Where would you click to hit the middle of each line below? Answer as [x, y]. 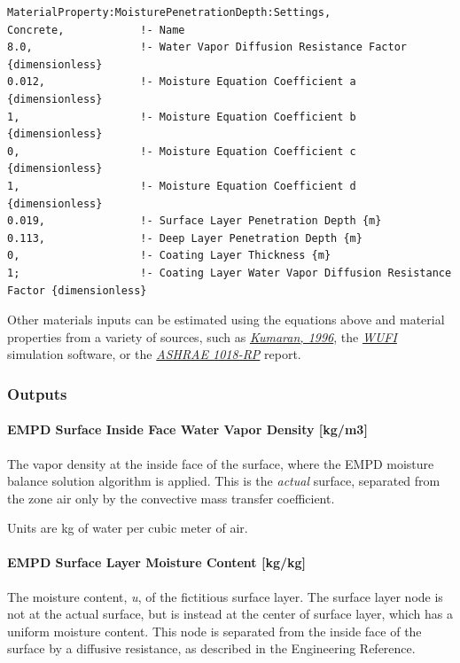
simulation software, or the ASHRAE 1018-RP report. [154, 354]
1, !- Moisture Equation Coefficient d [182, 186]
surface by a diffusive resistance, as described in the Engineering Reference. [211, 648]
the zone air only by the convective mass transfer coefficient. [171, 498]
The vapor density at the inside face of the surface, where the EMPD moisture [221, 463]
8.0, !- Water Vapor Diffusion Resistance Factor [207, 47]
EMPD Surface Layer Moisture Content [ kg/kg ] [157, 562]
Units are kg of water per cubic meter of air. [128, 528]
